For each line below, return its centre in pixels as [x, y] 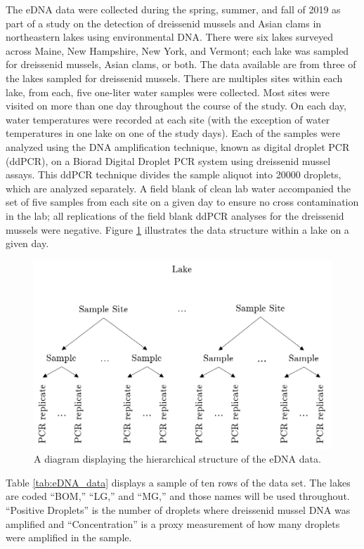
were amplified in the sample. [69, 537]
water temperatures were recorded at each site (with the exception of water [168, 119]
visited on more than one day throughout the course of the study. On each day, [176, 106]
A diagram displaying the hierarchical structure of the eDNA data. [177, 459]
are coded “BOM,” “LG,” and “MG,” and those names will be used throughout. [178, 496]
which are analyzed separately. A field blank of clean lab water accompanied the [178, 188]
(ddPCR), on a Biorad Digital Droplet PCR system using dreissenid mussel [168, 160]
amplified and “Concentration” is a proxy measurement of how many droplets [173, 523]
